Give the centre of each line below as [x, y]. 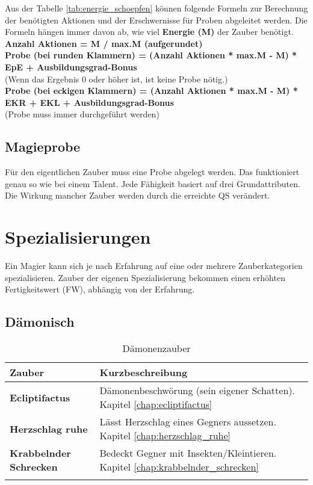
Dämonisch [40, 322]
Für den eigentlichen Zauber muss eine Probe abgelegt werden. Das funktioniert [152, 172]
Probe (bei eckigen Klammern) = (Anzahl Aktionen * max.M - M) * [151, 91]
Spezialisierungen [78, 237]
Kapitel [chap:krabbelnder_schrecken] [179, 467]
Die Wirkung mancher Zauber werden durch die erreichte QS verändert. [138, 195]
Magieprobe [43, 147]
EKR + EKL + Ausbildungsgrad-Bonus [89, 102]
